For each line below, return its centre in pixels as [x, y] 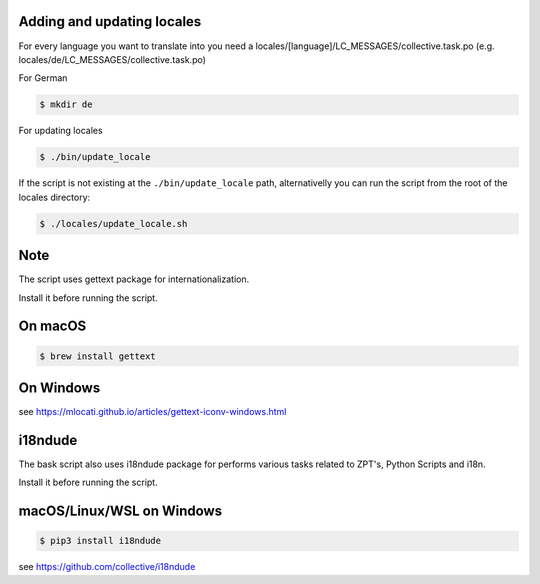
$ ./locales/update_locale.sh [113, 223]
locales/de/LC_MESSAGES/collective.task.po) [112, 59]
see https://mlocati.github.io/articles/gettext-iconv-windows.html [152, 411]
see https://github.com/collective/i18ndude [107, 567]
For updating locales [61, 131]
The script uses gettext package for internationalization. [134, 279]
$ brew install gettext [98, 356]
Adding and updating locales [110, 21]
